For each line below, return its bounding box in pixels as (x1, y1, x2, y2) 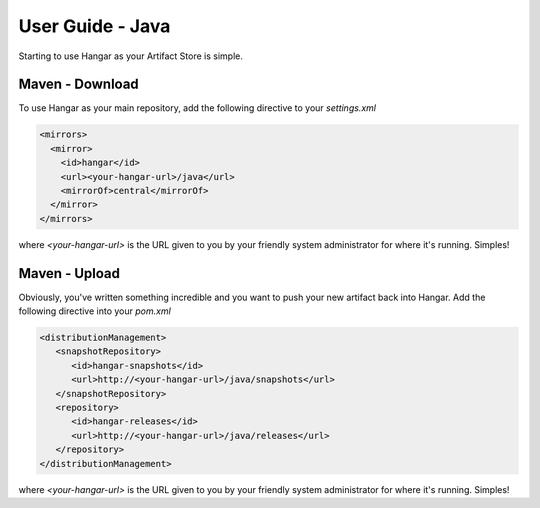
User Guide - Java (18, 15, 171, 37)
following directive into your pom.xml (18, 305, 172, 317)
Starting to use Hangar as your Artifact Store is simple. (18, 50, 244, 62)
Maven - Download (18, 76, 139, 93)
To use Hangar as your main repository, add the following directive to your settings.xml (18, 102, 377, 114)
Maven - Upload (18, 265, 120, 282)
